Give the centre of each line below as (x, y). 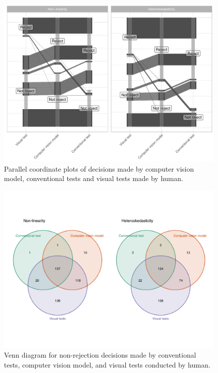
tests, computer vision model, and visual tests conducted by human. (107, 364)
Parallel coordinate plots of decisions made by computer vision (99, 168)
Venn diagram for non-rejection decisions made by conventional (100, 355)
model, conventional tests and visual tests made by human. (94, 178)
